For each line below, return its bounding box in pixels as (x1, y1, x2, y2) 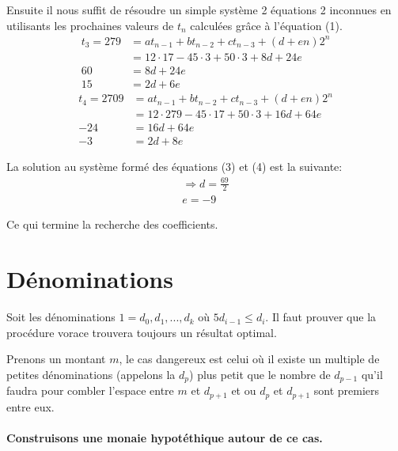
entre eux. (6, 398, 55, 415)
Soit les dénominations (6, 309, 116, 325)
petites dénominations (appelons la (6, 366, 176, 382)
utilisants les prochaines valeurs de (6, 17, 174, 33)
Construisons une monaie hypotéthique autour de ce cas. (6, 430, 323, 446)
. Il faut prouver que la (265, 309, 377, 325)
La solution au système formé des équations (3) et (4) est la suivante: (6, 158, 343, 175)
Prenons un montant (6, 351, 106, 367)
